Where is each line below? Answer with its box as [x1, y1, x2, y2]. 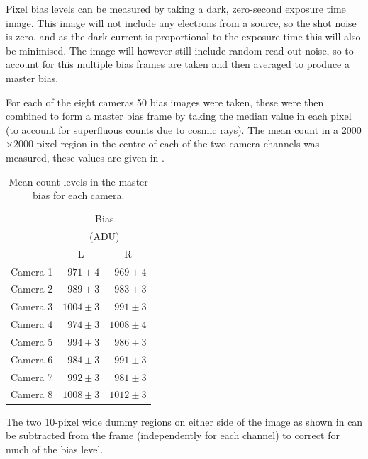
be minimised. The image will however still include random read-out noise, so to [6, 42, 354, 57]
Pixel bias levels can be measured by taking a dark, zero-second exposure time [6, 1, 346, 16]
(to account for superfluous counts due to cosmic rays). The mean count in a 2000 [6, 122, 362, 137]
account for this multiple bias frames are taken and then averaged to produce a [6, 57, 350, 72]
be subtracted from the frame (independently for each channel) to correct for [6, 428, 340, 443]
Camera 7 [11, 369, 53, 384]
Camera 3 [11, 299, 53, 314]
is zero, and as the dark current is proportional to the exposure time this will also [6, 29, 361, 44]
